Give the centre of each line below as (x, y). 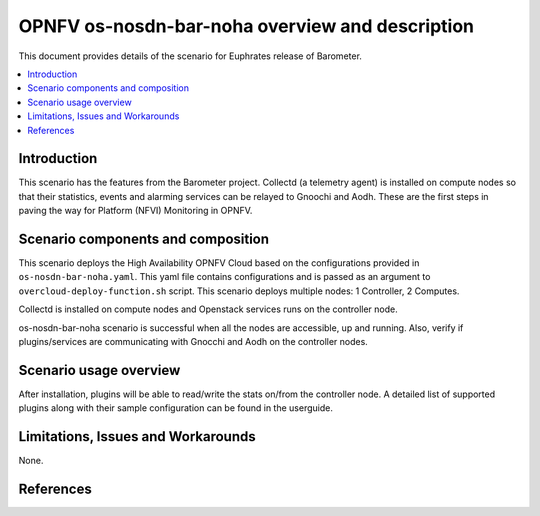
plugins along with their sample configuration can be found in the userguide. (176, 408)
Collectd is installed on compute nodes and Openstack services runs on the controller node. (208, 309)
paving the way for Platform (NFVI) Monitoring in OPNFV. (135, 211)
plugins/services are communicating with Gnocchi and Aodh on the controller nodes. (193, 342)
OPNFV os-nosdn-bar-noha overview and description (246, 26)
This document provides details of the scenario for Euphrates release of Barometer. (190, 56)
